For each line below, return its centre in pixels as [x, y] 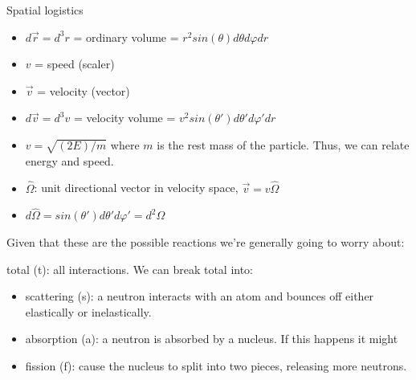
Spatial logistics [45, 10]
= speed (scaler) [75, 64]
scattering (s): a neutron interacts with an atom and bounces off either [200, 296]
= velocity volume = [124, 118]
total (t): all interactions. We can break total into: [130, 269]
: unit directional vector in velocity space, [136, 188]
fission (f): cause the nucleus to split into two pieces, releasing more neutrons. [216, 365]
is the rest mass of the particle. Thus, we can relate [283, 144]
